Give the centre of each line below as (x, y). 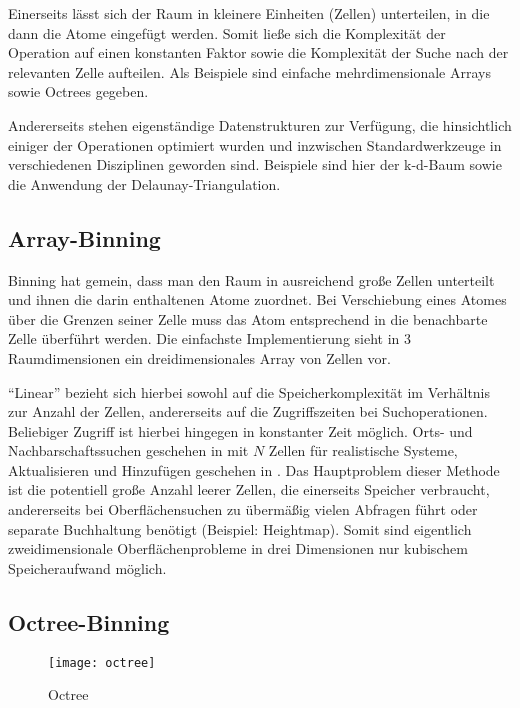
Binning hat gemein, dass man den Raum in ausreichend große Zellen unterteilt (251, 279)
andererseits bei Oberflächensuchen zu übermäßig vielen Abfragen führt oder (243, 509)
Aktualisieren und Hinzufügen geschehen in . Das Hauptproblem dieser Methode (254, 469)
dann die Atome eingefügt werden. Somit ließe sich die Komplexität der (227, 32)
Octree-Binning (89, 621)
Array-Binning (84, 237)
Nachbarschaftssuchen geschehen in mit (128, 450)
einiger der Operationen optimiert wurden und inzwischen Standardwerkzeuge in (255, 144)
